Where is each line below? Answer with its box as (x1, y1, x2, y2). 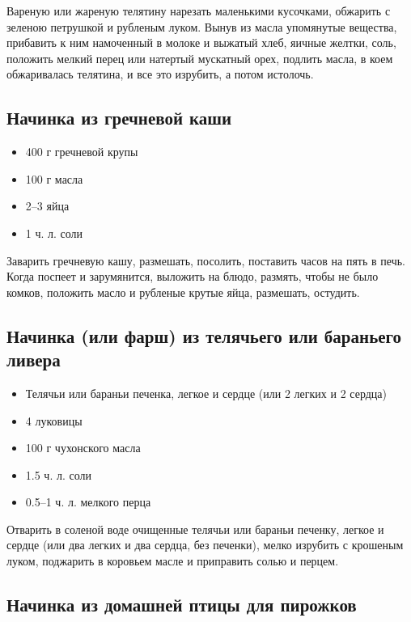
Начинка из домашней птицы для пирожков (6, 592, 357, 617)
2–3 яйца (25, 197, 70, 214)
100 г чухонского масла (25, 439, 141, 456)
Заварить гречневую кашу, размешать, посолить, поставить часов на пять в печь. (6, 252, 405, 269)
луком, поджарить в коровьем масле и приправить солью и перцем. (6, 552, 339, 569)
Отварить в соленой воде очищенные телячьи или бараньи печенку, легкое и (6, 520, 384, 537)
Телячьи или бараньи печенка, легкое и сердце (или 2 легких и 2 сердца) (25, 384, 387, 401)
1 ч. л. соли (25, 224, 83, 241)
